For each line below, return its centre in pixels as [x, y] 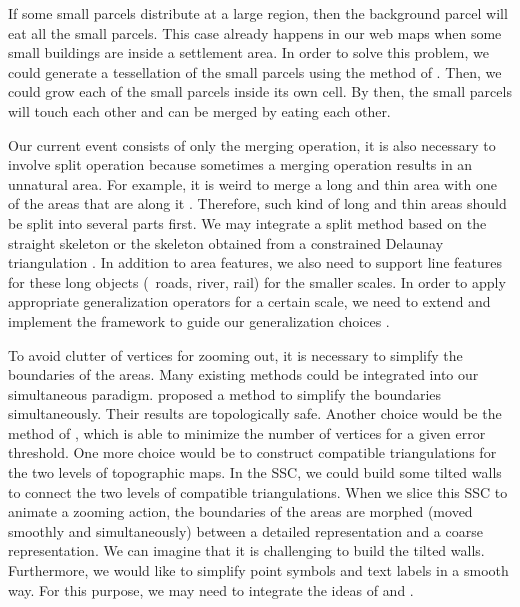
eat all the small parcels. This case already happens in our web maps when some [255, 32]
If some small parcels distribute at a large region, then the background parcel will [258, 13]
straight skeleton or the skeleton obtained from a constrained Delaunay [226, 242]
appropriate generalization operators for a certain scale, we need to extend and [249, 301]
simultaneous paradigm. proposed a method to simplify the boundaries [225, 393]
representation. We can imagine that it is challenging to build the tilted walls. [246, 550]
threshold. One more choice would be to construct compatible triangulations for [252, 452]
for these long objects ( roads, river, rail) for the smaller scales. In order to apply [257, 281]
